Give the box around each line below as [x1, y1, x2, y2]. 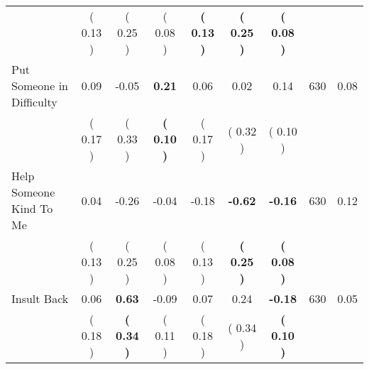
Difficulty [11, 94, 57, 110]
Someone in [11, 77, 69, 94]
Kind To [11, 200, 53, 216]
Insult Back [11, 290, 69, 307]
